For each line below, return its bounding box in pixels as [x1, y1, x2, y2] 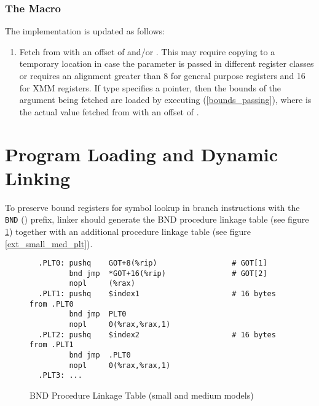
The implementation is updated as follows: [5, 25, 165, 37]
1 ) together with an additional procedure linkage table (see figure [5, 224, 251, 237]
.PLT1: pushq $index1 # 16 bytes [38, 289, 276, 299]
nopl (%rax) [69, 279, 135, 288]
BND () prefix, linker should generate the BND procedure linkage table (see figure [5, 213, 309, 226]
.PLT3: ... [38, 371, 82, 380]
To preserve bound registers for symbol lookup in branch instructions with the [5, 201, 300, 213]
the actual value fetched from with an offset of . [19, 105, 199, 118]
